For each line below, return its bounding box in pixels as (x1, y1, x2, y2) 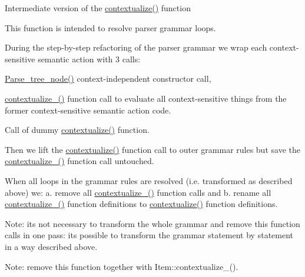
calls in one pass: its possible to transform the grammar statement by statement (5, 229, 294, 241)
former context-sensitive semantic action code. (5, 104, 171, 116)
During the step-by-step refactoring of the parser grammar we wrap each (5, 41, 267, 54)
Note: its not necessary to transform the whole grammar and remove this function (5, 217, 300, 229)
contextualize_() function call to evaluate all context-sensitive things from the (5, 92, 287, 104)
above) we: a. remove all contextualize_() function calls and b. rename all (5, 186, 271, 198)
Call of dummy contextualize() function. (5, 124, 150, 136)
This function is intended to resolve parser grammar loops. (5, 21, 216, 34)
